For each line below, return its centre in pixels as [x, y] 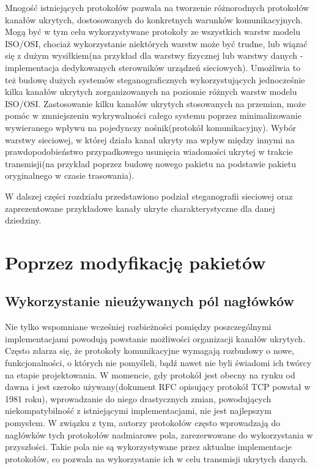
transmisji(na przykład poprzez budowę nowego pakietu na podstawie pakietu [151, 163]
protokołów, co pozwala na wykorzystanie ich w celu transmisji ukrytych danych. [157, 458]
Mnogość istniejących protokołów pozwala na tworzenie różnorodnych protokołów [157, 7]
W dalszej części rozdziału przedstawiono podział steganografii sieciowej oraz [149, 196]
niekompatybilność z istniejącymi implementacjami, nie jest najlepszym [138, 411]
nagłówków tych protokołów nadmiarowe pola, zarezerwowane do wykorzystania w [159, 434]
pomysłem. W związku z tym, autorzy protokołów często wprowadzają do [143, 423]
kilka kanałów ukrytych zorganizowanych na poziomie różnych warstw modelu [151, 92]
